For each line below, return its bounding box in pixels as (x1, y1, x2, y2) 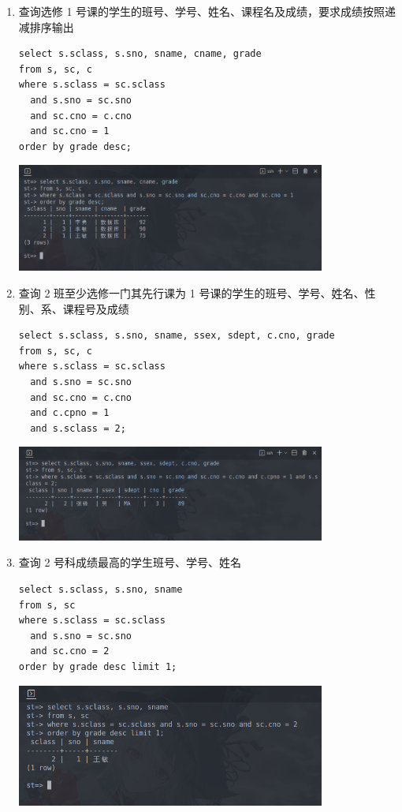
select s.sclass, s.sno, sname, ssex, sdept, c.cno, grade (18, 330, 335, 342)
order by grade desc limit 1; (18, 660, 177, 672)
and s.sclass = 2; (30, 422, 126, 434)
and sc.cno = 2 (30, 645, 110, 657)
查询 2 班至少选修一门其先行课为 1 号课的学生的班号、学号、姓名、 (18, 284, 365, 301)
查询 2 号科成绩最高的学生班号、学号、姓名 (18, 554, 242, 571)
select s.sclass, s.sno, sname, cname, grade (18, 48, 262, 60)
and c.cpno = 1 (30, 407, 110, 419)
